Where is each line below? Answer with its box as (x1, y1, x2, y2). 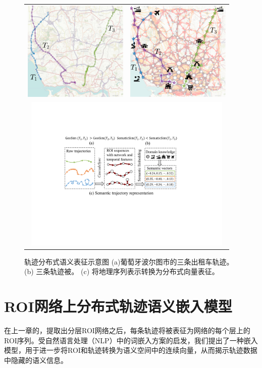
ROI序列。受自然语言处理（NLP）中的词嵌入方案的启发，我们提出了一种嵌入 (4, 335, 258, 345)
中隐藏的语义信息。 (4, 354, 68, 365)
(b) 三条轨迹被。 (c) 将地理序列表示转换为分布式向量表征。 (24, 266, 219, 277)
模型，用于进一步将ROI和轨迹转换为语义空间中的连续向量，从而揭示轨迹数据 (4, 345, 257, 355)
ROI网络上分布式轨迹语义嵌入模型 (4, 296, 232, 317)
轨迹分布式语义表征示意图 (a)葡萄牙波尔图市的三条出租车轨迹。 (24, 256, 234, 267)
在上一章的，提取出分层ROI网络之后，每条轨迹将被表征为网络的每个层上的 (4, 325, 250, 336)
